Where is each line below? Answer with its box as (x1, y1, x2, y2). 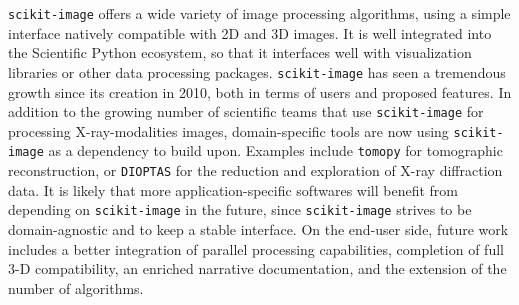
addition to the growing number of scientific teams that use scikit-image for (8, 101, 484, 122)
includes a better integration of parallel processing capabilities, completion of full (8, 238, 504, 259)
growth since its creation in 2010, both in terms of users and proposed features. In (8, 81, 512, 102)
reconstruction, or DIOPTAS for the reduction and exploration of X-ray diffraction (8, 160, 503, 181)
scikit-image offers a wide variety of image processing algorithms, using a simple (8, 3, 511, 23)
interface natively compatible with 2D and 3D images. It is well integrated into (8, 22, 492, 43)
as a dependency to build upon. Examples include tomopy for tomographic (48, 140, 503, 161)
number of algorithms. (8, 277, 144, 298)
